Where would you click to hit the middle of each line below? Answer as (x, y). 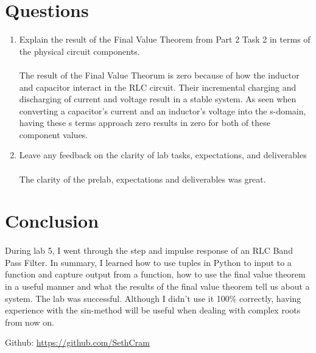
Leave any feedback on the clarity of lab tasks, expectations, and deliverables (163, 155)
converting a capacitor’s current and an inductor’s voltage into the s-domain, (163, 110)
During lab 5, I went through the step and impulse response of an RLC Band (149, 250)
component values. (54, 134)
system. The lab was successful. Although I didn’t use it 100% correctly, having (153, 298)
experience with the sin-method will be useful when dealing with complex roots (153, 310)
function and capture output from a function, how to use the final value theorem (155, 274)
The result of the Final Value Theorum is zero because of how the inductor (159, 75)
